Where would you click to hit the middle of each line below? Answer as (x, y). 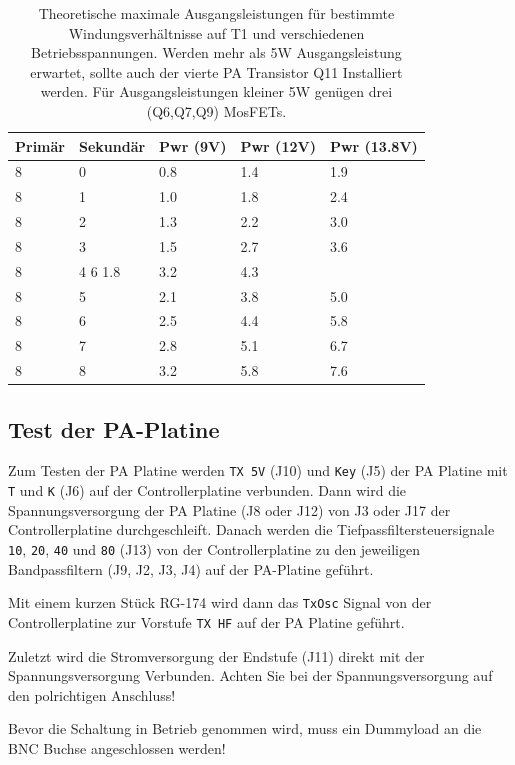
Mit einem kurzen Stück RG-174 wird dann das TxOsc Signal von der (220, 602)
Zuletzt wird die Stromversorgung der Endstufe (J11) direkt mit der (216, 655)
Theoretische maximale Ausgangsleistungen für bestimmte (216, 13)
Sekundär (112, 145)
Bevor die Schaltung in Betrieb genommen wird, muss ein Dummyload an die (245, 728)
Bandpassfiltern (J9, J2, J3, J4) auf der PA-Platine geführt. (191, 568)
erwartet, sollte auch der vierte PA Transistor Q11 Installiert (216, 71)
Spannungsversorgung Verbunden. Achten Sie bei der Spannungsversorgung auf (250, 675)
